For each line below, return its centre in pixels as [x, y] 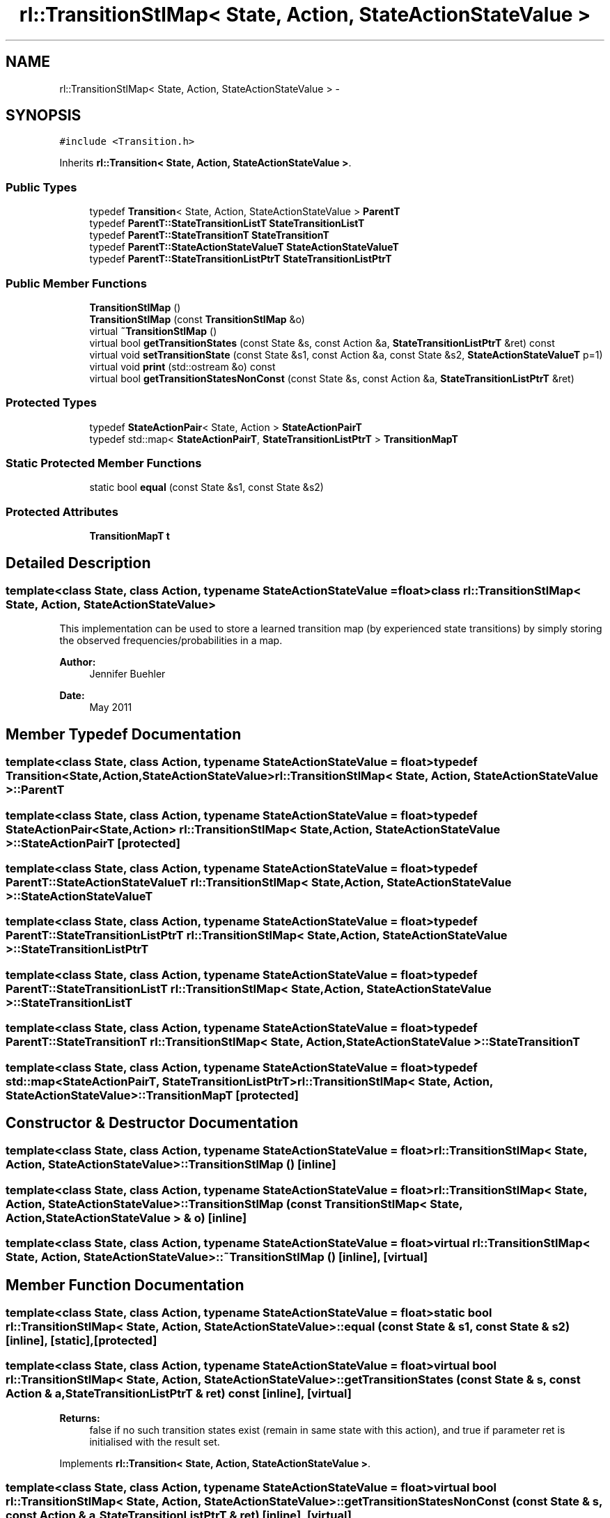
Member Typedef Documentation [124, 734]
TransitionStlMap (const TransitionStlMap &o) [197, 319]
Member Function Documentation [125, 1285]
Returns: [80, 1418]
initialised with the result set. [155, 1441]
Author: [78, 662]
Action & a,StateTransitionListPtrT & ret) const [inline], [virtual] [179, 1394]
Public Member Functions [76, 283]
